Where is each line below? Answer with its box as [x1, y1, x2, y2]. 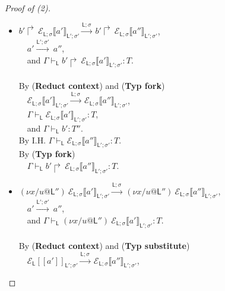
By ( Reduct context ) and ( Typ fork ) [18, 79, 165, 91]
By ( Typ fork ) [18, 148, 75, 160]
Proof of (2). [5, 2, 50, 14]
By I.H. [18, 133, 46, 146]
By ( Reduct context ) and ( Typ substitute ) [18, 239, 190, 252]
